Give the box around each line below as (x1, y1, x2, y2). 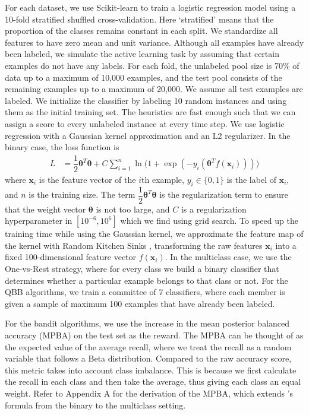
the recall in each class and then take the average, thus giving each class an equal (5, 375, 301, 388)
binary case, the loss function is (5, 141, 119, 153)
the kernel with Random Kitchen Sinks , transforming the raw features (5, 239, 263, 251)
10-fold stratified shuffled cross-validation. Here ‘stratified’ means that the (5, 12, 274, 25)
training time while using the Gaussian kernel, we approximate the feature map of (5, 227, 304, 240)
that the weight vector (5, 202, 86, 215)
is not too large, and (96, 202, 170, 215)
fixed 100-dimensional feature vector (5, 251, 137, 263)
